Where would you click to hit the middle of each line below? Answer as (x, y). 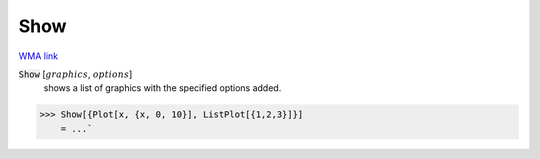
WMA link (38, 56)
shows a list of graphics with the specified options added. (162, 88)
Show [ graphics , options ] (75, 74)
